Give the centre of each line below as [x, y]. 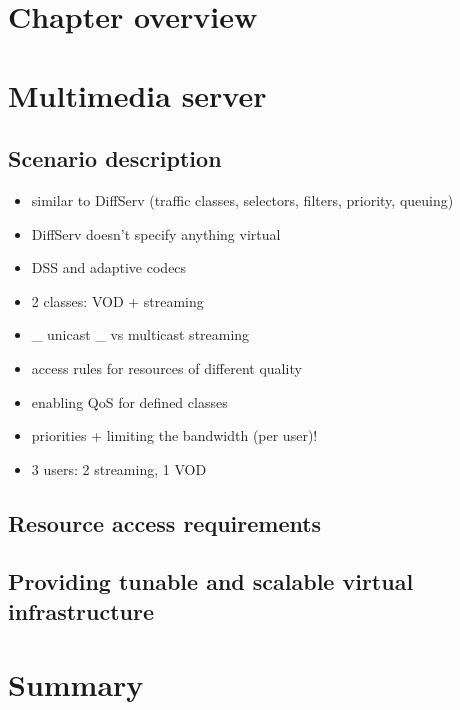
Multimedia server [137, 94]
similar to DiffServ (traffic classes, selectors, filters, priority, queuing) [242, 199]
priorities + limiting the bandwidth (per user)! [174, 435]
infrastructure [81, 610]
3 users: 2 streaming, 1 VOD [119, 468]
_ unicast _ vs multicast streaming [140, 334]
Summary [76, 684]
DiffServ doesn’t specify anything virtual [156, 233]
